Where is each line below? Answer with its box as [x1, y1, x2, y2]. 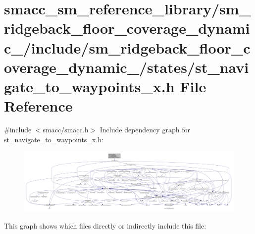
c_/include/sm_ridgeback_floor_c [4, 37, 251, 58]
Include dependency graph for [100, 124, 190, 135]
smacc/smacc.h [43, 124, 89, 135]
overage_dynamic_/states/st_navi [4, 57, 249, 77]
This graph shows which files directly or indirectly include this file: [4, 220, 206, 231]
